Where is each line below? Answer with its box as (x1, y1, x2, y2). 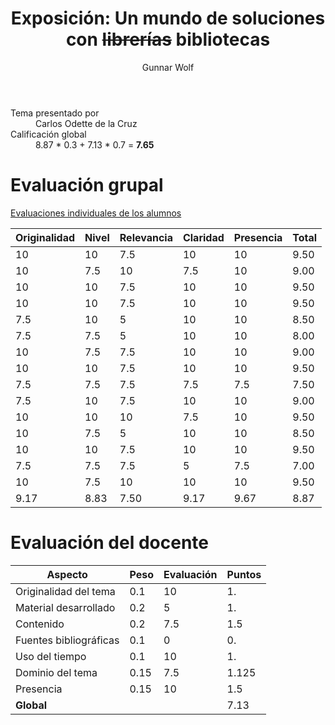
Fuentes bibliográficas (15, 633, 120, 647)
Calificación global (10, 128, 87, 140)
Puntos (226, 567, 262, 581)
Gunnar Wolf (141, 61, 195, 73)
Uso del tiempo (15, 649, 87, 663)
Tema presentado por (10, 107, 100, 119)
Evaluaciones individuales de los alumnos (10, 207, 182, 219)
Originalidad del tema (15, 584, 116, 598)
